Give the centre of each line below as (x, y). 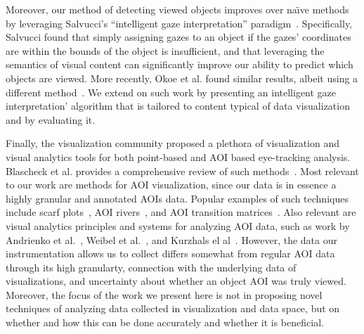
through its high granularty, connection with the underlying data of (151, 267)
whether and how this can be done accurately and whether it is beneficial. (165, 322)
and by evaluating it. (51, 119)
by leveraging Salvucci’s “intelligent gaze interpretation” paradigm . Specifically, (179, 23)
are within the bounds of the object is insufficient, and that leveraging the (165, 50)
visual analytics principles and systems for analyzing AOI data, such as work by (178, 225)
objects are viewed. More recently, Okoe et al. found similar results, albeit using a (182, 78)
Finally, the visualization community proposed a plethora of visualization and (173, 143)
